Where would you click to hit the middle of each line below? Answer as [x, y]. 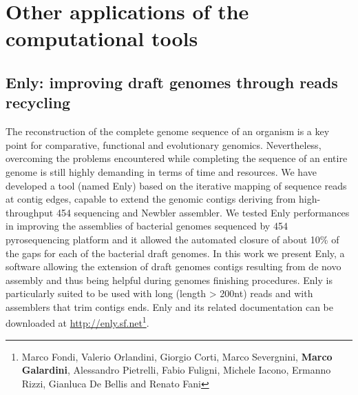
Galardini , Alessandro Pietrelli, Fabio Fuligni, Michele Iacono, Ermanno [176, 370]
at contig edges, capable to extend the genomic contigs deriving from [151, 199]
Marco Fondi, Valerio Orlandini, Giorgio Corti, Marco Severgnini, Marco [177, 356]
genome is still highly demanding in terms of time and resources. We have [161, 171]
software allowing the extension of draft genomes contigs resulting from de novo [173, 266]
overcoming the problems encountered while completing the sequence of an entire [177, 158]
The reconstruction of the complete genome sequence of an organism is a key [168, 131]
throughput [30, 212]
